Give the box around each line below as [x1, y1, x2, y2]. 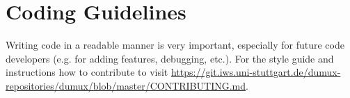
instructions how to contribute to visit [6, 65, 168, 79]
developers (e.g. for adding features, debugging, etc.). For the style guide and [6, 51, 334, 65]
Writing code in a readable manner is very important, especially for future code [6, 38, 344, 52]
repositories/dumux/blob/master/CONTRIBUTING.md [6, 78, 246, 92]
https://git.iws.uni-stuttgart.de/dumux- [170, 65, 341, 79]
